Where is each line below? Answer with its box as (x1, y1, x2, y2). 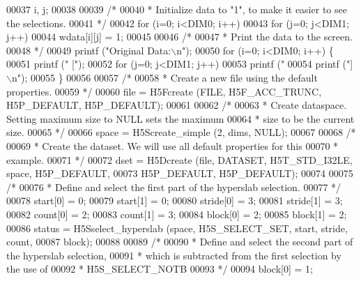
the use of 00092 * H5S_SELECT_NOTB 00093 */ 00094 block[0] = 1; (6, 261, 313, 276)
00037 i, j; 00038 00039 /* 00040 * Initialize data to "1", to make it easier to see (6, 2, 347, 16)
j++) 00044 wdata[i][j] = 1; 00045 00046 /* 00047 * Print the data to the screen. (6, 29, 353, 44)
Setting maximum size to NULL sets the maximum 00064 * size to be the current (6, 111, 355, 126)
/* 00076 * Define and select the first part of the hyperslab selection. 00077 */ (6, 179, 341, 194)
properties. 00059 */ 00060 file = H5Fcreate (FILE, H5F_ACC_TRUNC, (6, 84, 322, 98)
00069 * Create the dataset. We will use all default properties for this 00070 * (6, 138, 339, 153)
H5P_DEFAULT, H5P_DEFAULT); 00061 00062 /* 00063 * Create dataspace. (6, 98, 347, 112)
